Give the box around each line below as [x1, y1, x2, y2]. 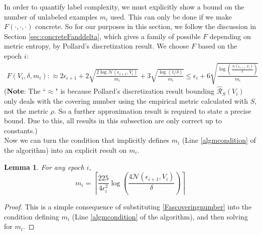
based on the [198, 41, 237, 51]
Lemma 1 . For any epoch [4, 161, 84, 172]
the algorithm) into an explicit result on [4, 144, 127, 155]
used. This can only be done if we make [110, 11, 232, 22]
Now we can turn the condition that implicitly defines [4, 135, 170, 145]
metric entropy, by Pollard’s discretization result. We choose [4, 41, 189, 51]
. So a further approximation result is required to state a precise [54, 105, 251, 116]
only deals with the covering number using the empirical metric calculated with [4, 95, 248, 106]
